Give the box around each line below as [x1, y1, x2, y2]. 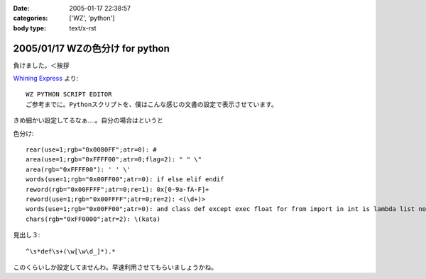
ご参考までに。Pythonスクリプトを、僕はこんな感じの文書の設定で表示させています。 [26, 100, 278, 108]
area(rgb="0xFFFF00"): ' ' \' [26, 165, 131, 173]
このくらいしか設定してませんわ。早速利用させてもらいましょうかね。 [13, 263, 218, 271]
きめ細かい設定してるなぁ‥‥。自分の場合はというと [13, 116, 163, 125]
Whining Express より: [13, 74, 79, 83]
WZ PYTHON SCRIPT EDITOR [26, 91, 112, 98]
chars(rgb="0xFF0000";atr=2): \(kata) [26, 215, 161, 223]
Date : [13, 4, 30, 12]
